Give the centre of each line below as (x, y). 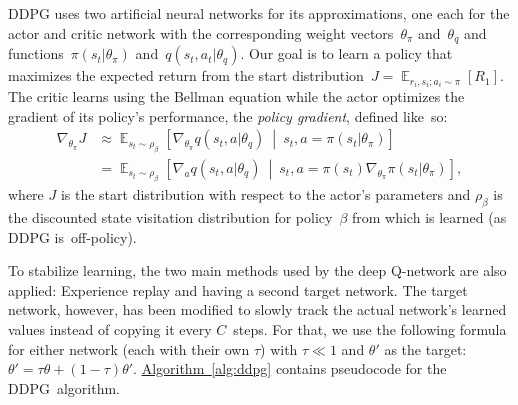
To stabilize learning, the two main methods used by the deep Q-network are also (257, 270)
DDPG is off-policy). (72, 236)
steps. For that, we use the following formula (370, 328)
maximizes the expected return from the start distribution (186, 75)
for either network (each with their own (129, 348)
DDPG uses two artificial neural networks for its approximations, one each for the (259, 13)
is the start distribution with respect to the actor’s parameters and (265, 194)
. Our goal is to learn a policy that (346, 53)
